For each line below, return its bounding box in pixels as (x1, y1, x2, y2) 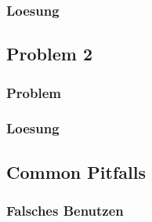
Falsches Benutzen (6, 201, 124, 220)
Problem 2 (6, 42, 92, 66)
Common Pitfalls (6, 159, 146, 184)
